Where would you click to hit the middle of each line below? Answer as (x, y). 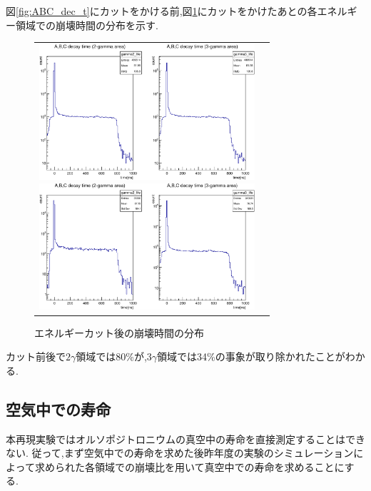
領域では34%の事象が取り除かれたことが (251, 356)
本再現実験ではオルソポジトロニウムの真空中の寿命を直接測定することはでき (185, 439)
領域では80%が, (111, 356)
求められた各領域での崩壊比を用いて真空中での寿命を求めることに (189, 466)
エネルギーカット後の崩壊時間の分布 (119, 332)
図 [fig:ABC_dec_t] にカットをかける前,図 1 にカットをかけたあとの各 (162, 11)
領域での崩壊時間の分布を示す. (87, 25)
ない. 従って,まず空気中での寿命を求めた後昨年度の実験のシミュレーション (180, 453)
